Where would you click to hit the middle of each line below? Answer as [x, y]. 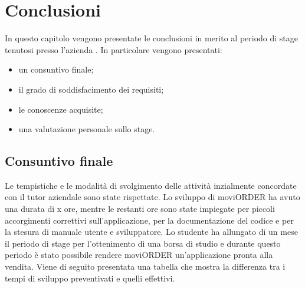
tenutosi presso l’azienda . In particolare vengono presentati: [114, 49]
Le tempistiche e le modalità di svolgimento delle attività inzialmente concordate [151, 185]
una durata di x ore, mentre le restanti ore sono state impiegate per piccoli [140, 209]
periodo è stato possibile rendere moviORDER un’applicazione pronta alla [139, 255]
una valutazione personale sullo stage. [87, 129]
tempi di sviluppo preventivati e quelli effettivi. [90, 278]
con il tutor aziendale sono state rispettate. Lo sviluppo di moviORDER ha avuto [152, 197]
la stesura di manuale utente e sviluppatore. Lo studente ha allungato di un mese [151, 232]
